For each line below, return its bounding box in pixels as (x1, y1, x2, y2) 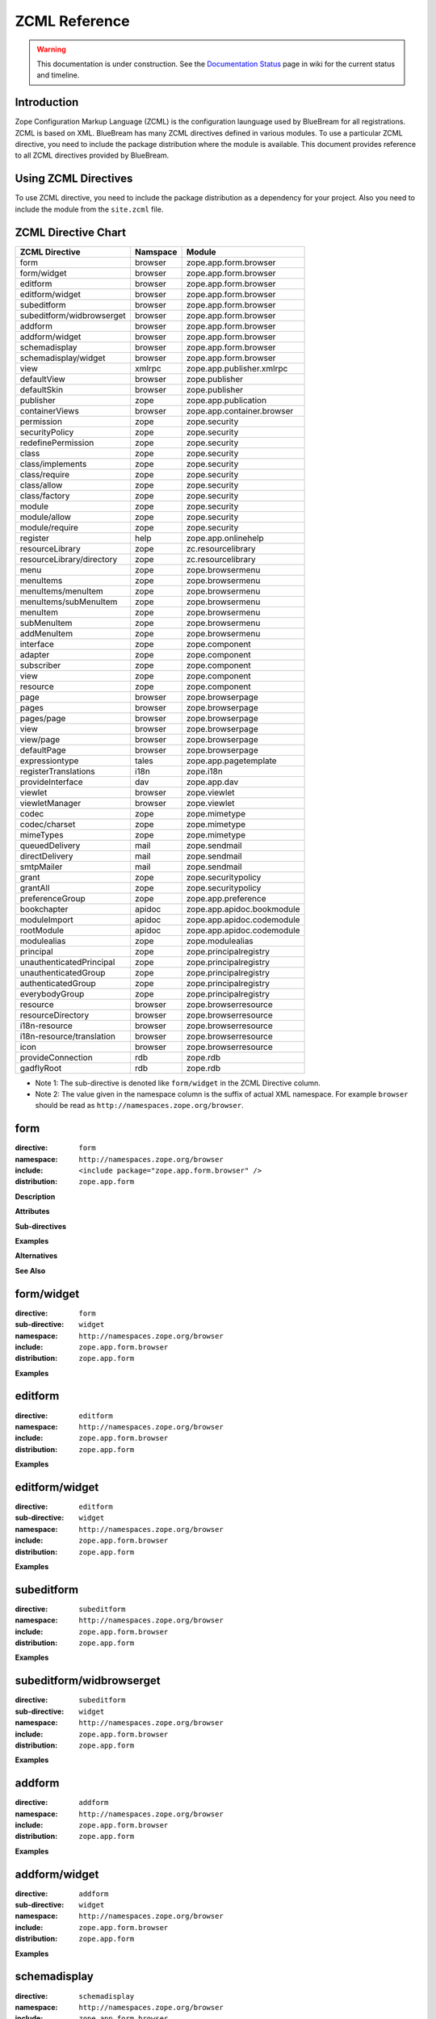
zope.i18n (186, 766, 224, 777)
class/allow (19, 479, 63, 490)
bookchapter (19, 903, 69, 914)
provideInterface (19, 776, 84, 787)
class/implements (19, 458, 87, 469)
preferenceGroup (19, 892, 86, 904)
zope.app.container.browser (186, 405, 294, 416)
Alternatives (15, 1251, 58, 1261)
